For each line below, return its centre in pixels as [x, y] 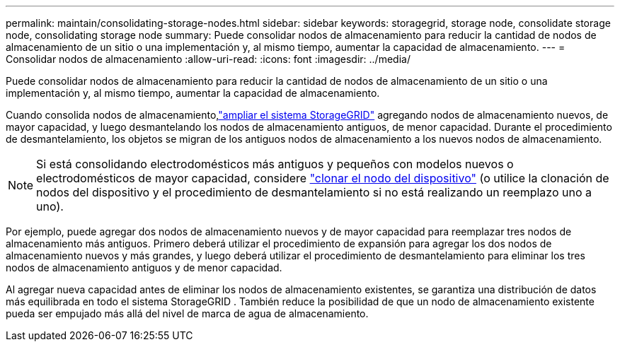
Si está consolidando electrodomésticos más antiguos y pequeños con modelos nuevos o [275, 164]
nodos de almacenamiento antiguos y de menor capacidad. [144, 267]
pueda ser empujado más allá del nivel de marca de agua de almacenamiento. [187, 313]
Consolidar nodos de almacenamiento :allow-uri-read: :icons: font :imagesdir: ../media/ [208, 59]
